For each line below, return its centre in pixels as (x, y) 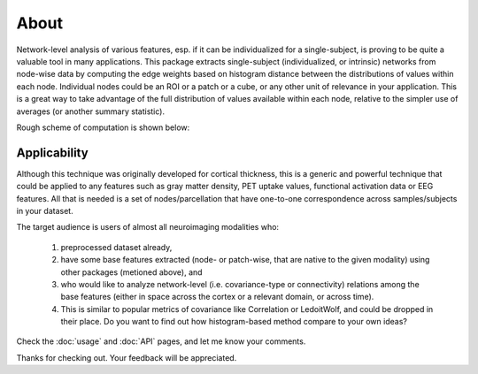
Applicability (52, 153)
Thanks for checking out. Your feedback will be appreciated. (127, 357)
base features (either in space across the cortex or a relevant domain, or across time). (217, 297)
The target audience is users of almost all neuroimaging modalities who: (147, 227)
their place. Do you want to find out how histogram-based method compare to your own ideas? (234, 322)
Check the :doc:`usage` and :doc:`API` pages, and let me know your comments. (161, 341)
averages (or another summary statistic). (91, 111)
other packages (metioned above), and (131, 272)
